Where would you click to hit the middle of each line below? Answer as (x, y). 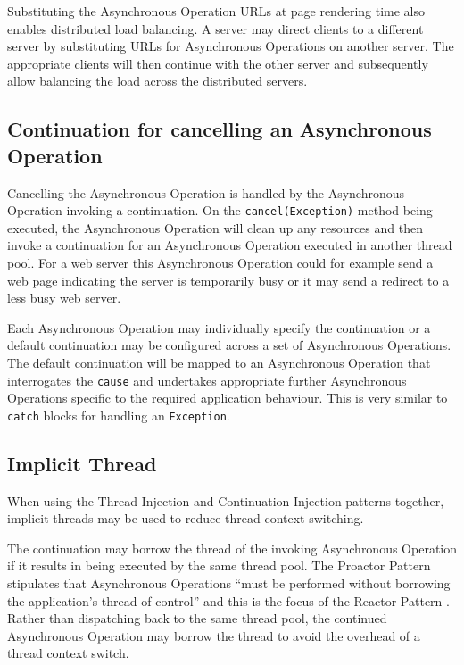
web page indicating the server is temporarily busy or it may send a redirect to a (228, 280)
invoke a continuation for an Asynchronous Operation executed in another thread (230, 245)
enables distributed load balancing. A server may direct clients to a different (215, 28)
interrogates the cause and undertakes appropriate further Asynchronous (207, 380)
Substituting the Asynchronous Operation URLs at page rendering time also (216, 11)
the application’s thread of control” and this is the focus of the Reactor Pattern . (228, 600)
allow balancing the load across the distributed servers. (157, 81)
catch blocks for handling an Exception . (119, 415)
